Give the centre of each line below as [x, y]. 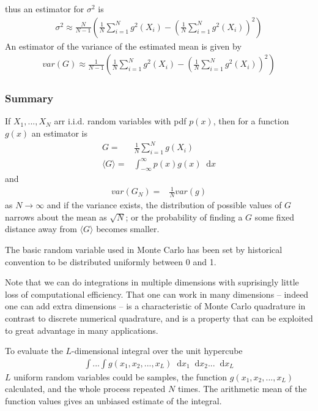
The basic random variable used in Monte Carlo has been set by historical [144, 250]
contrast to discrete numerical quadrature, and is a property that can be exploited [159, 318]
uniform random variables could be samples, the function [120, 376]
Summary [29, 98]
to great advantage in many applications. [82, 330]
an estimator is [60, 133]
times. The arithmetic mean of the [242, 389]
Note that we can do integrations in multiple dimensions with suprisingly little [152, 282]
